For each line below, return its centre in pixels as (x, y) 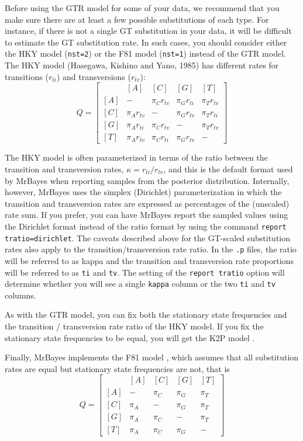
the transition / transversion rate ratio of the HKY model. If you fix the (134, 326)
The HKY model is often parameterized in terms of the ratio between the (136, 157)
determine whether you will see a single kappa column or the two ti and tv (140, 284)
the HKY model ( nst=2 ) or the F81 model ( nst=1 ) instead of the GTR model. (145, 53)
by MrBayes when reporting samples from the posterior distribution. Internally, (147, 180)
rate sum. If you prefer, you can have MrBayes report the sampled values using (147, 215)
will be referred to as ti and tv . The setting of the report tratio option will (145, 272)
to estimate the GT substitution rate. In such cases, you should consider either (146, 42)
